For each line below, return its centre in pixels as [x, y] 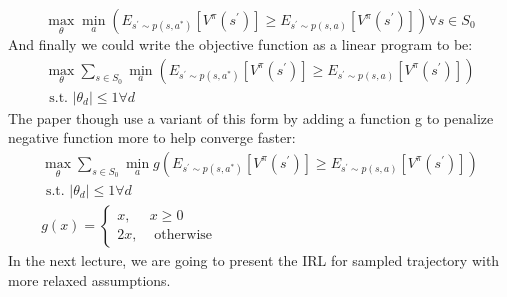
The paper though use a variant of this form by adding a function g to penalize [251, 117]
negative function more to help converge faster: [152, 137]
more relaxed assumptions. [89, 279]
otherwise [183, 235]
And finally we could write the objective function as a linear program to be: [240, 44]
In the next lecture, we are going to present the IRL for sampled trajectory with [254, 259]
